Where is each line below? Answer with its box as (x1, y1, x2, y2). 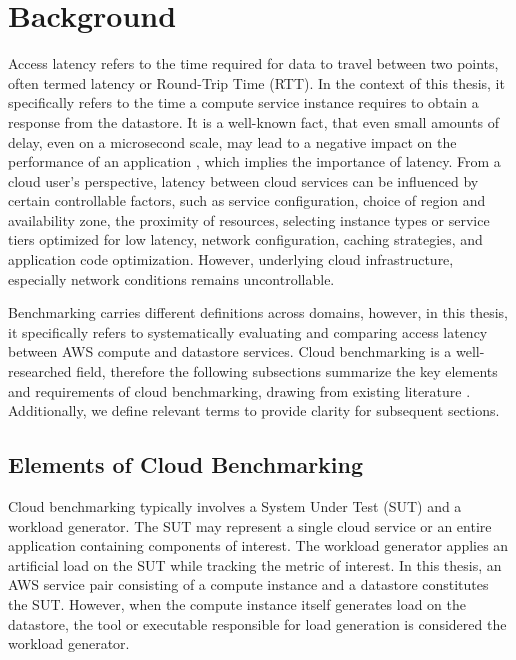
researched (8, 361, 72, 382)
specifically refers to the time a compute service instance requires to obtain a (8, 92, 479, 113)
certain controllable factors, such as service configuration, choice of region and (8, 190, 486, 211)
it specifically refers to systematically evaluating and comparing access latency (8, 321, 488, 342)
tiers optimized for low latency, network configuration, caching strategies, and (8, 229, 483, 250)
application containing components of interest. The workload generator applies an (8, 535, 509, 556)
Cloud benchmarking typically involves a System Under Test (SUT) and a (8, 496, 462, 517)
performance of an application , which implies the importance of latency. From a (8, 151, 501, 172)
